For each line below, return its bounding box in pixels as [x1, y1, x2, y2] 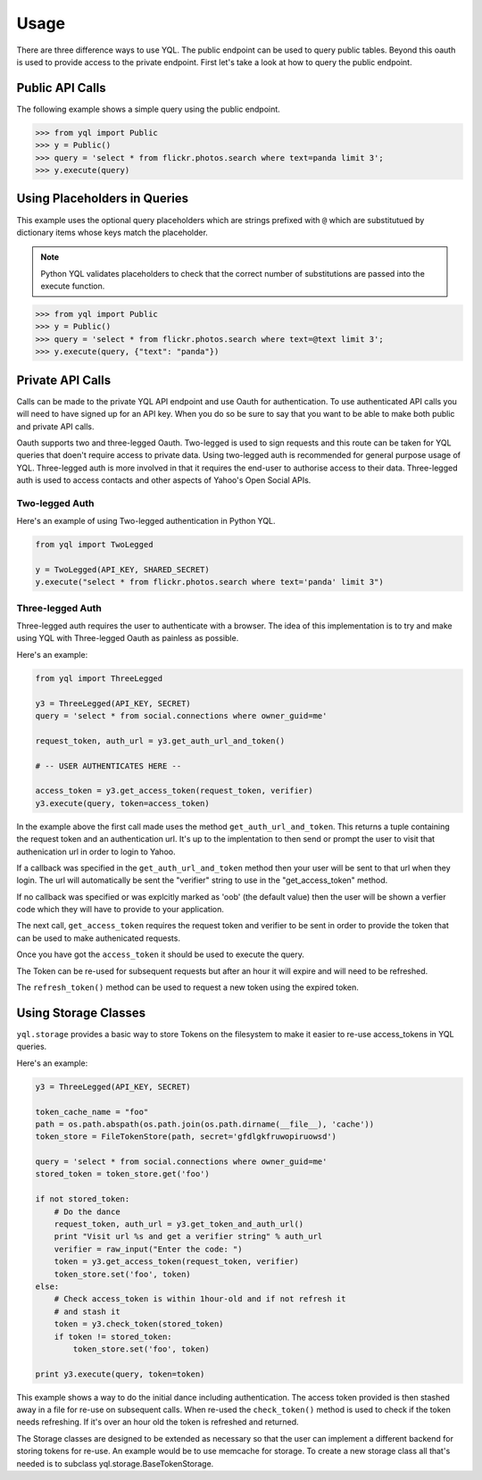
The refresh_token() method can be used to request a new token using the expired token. [16, 982, 359, 993]
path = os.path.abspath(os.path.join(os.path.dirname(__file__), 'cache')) [35, 1118, 375, 1129]
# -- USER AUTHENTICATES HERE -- [35, 761, 182, 771]
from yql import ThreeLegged [35, 673, 163, 683]
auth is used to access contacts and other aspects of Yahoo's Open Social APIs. [16, 475, 312, 486]
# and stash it [54, 1306, 120, 1317]
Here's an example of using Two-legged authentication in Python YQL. [16, 516, 276, 527]
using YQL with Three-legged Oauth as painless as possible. [16, 633, 239, 644]
